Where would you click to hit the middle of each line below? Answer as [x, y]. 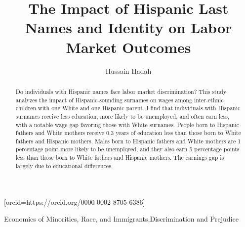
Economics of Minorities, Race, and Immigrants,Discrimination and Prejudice [121, 219]
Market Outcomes [128, 47]
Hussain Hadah [128, 70]
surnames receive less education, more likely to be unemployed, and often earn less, [122, 116]
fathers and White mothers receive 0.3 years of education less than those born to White [128, 133]
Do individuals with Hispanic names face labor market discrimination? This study [121, 91]
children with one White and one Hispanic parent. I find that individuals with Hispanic [128, 108]
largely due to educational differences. [64, 165]
